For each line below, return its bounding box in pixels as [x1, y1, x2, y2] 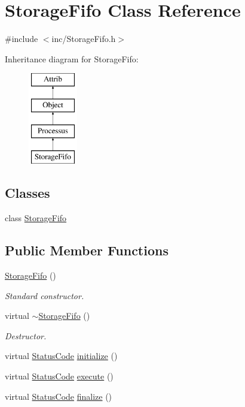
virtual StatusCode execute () [5, 370, 114, 382]
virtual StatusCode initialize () [5, 349, 118, 362]
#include [5, 32, 38, 45]
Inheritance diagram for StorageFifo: [5, 52, 139, 65]
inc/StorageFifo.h [51, 32, 116, 45]
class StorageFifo [5, 212, 67, 224]
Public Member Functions [5, 241, 169, 260]
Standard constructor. [5, 289, 84, 302]
